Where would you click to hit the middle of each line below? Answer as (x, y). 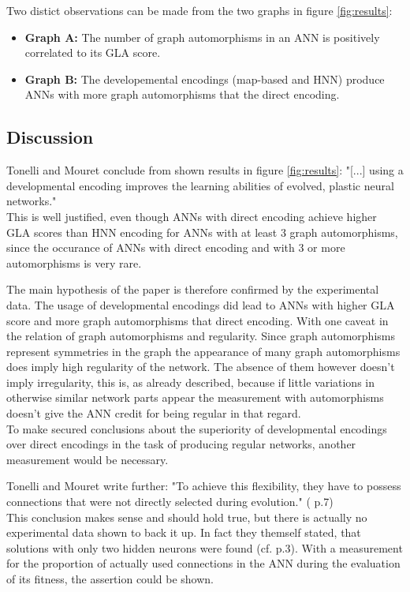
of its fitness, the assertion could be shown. (110, 579)
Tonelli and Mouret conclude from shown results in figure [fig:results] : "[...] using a (205, 170)
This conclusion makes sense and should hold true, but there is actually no (187, 517)
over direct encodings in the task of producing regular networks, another (181, 444)
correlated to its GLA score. (93, 52)
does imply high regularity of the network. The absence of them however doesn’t (201, 367)
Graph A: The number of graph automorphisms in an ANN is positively (202, 37)
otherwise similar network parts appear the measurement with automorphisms (195, 397)
